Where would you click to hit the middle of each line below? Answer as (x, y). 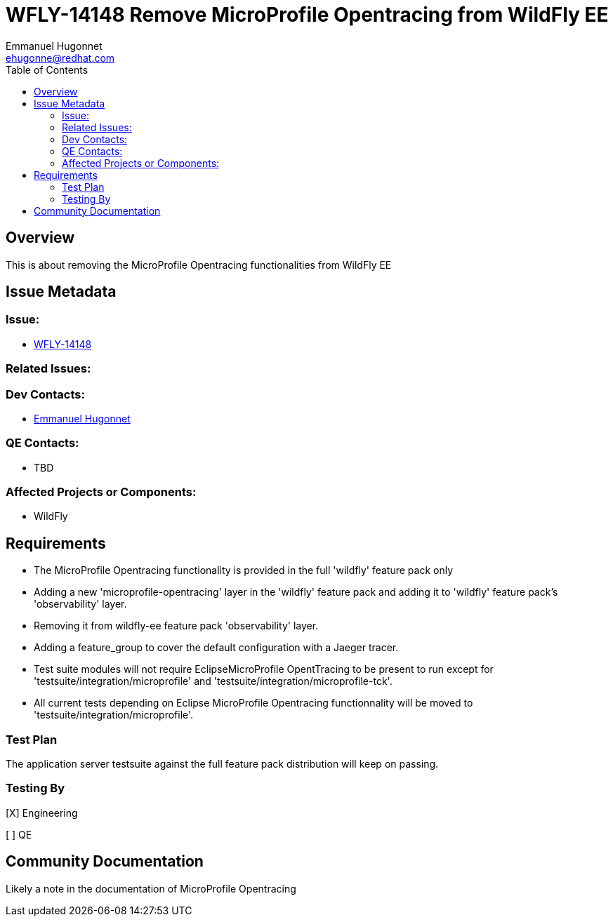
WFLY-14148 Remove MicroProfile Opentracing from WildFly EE (307, 15)
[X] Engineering (42, 813)
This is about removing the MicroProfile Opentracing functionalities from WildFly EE (199, 265)
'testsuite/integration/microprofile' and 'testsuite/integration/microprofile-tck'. (213, 681)
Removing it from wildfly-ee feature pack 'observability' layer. (176, 626)
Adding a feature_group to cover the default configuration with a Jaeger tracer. (216, 648)
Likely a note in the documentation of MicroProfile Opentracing (151, 888)
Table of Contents (47, 69)
